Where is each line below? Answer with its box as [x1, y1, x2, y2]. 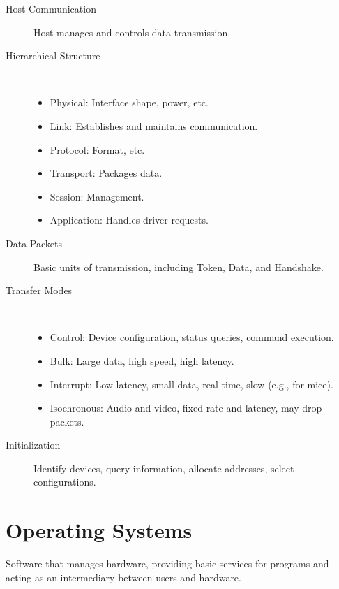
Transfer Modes [6, 283, 73, 298]
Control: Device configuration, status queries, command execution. [50, 330, 334, 344]
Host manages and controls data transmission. [33, 24, 231, 39]
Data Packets [6, 235, 62, 250]
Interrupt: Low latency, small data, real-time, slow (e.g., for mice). [50, 377, 333, 391]
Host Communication [6, 1, 96, 15]
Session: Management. [50, 189, 144, 203]
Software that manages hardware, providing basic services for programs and [6, 556, 329, 571]
